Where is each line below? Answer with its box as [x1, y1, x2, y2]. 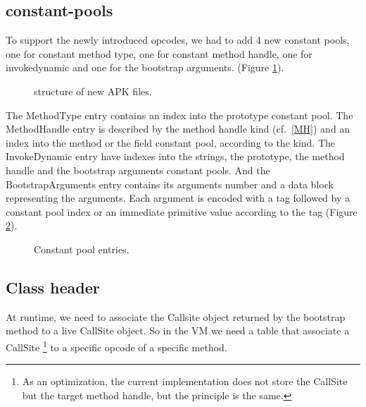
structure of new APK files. [34, 83, 152, 98]
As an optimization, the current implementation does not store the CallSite [22, 374, 348, 389]
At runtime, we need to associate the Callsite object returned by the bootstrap [6, 309, 346, 324]
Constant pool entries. [34, 241, 130, 256]
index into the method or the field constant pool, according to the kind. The [6, 135, 336, 150]
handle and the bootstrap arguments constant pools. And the [6, 162, 270, 177]
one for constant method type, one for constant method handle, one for [6, 46, 313, 61]
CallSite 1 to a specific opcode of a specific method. [6, 337, 227, 354]
